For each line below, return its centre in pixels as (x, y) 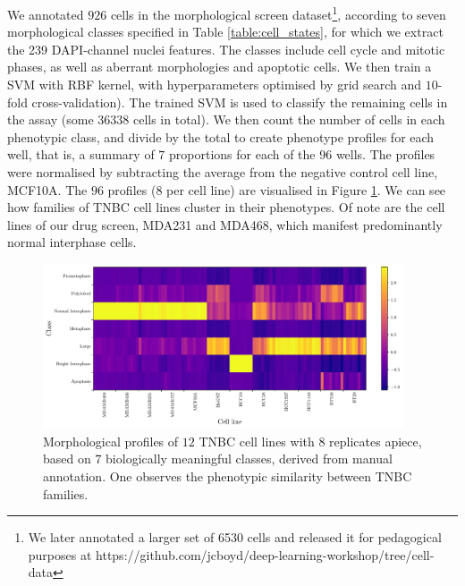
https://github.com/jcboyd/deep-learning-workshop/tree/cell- (265, 554)
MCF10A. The (47, 189)
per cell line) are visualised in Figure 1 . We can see (306, 189)
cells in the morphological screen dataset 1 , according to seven (278, 13)
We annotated (46, 14)
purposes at (60, 554)
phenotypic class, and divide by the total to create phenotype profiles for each (221, 136)
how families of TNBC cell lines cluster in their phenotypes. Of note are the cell (226, 207)
